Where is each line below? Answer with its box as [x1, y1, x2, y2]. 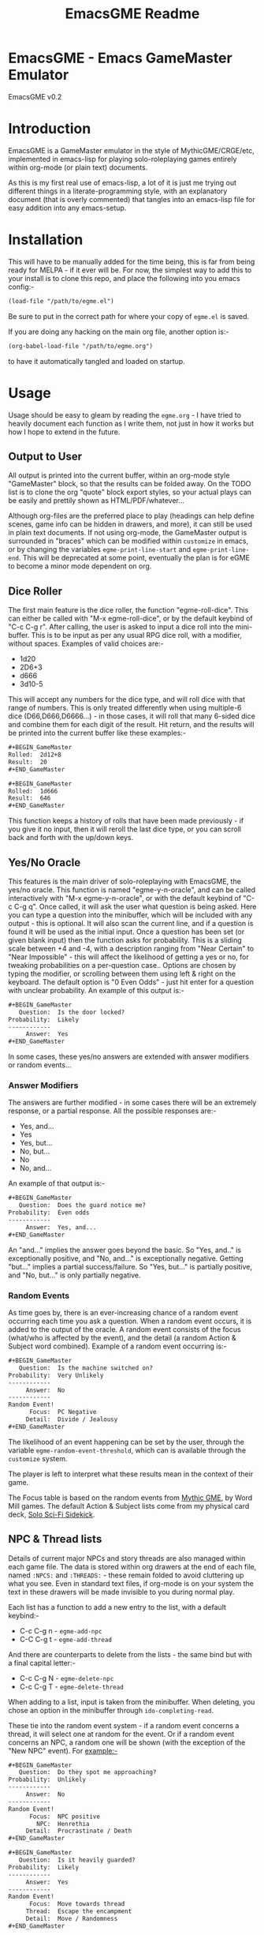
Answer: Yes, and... [25, 1223, 97, 1232]
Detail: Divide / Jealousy [25, 1416, 118, 1423]
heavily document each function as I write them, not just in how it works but [8, 418, 255, 428]
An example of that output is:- [8, 1179, 106, 1188]
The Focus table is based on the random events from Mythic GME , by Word [8, 1493, 253, 1502]
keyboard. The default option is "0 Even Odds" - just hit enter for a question [8, 977, 255, 987]
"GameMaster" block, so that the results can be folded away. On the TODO [8, 479, 251, 489]
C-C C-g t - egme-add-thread [19, 1634, 113, 1644]
